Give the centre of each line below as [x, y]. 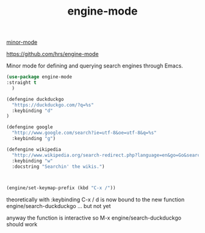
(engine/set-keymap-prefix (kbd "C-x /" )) [61, 188]
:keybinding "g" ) [34, 139]
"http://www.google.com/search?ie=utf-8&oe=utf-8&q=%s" [84, 133]
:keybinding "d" [32, 111]
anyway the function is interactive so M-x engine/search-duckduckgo [94, 218]
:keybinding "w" [32, 161]
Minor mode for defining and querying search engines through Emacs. [95, 66]
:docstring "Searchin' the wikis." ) [58, 166]
